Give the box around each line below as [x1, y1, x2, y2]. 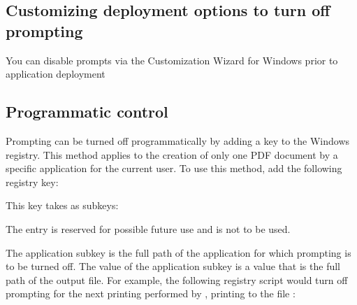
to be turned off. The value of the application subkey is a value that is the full [6, 259, 340, 274]
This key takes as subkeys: [6, 198, 119, 213]
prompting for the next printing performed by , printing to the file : [6, 286, 296, 301]
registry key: [6, 174, 59, 189]
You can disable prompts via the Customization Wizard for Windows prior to [6, 52, 338, 67]
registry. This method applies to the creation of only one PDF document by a [6, 147, 338, 162]
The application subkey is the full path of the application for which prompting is [6, 245, 351, 260]
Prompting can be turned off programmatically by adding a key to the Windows [6, 133, 350, 148]
